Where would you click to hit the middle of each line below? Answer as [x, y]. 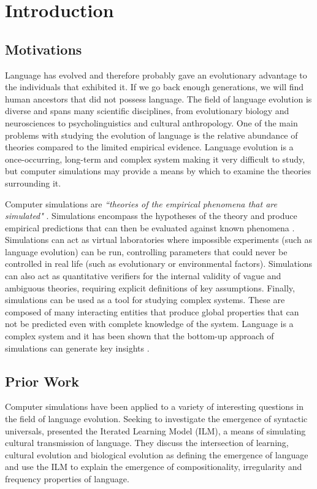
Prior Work [42, 381]
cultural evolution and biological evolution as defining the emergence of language [157, 454]
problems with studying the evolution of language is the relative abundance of [151, 135]
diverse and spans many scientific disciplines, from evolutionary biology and [147, 111]
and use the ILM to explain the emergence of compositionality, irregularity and [154, 467]
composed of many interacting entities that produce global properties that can [152, 311]
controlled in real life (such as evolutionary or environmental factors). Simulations [159, 264]
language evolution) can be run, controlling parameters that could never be [146, 251]
